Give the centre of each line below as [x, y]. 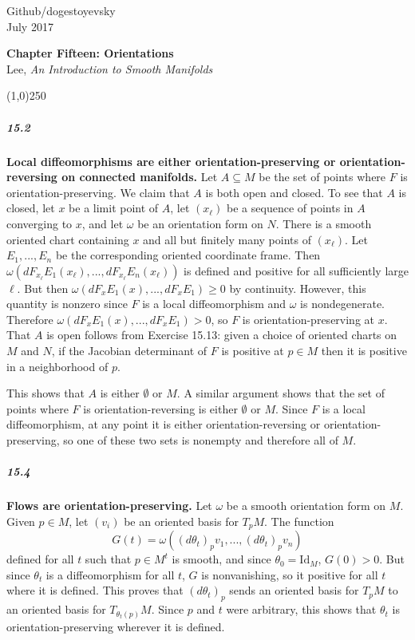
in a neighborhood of [57, 366]
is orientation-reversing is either [160, 408]
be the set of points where [322, 177]
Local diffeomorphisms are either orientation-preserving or [171, 161]
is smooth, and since [221, 559]
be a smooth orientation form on [306, 506]
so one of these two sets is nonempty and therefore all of [201, 440]
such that [108, 559]
